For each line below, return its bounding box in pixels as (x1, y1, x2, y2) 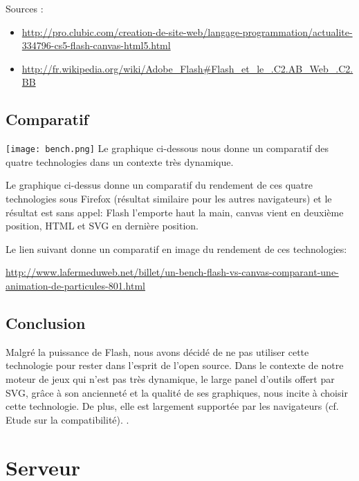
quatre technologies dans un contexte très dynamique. (6, 154, 234, 169)
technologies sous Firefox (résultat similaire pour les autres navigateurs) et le (6, 191, 332, 206)
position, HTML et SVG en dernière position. (6, 218, 199, 233)
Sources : (6, 1, 44, 15)
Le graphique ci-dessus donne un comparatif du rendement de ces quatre (6, 178, 313, 192)
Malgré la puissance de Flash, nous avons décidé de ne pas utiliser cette (6, 344, 309, 359)
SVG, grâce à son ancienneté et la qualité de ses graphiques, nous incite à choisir (6, 385, 348, 399)
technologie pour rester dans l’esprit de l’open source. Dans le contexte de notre (6, 358, 344, 372)
